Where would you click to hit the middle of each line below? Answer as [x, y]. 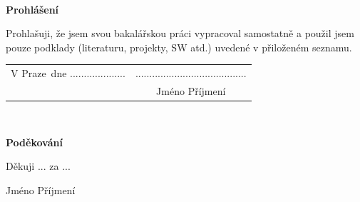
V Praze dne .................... [68, 73]
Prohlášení [32, 9]
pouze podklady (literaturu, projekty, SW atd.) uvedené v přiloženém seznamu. [179, 47]
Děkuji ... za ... [38, 166]
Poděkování [34, 142]
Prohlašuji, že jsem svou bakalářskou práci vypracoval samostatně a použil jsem [180, 33]
